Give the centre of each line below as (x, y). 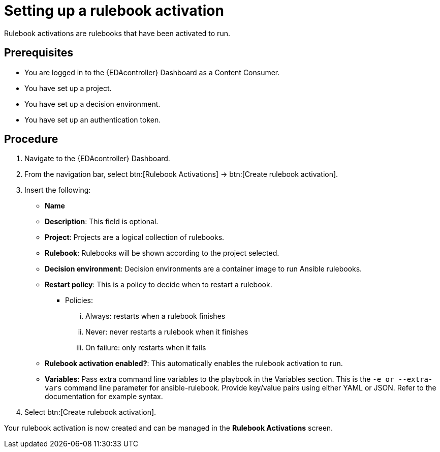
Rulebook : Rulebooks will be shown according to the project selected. (162, 253)
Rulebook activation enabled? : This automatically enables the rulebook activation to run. (194, 364)
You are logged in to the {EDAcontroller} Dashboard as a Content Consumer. (152, 72)
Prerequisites (39, 53)
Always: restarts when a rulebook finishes (155, 316)
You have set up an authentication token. (93, 119)
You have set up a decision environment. (92, 104)
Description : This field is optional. (102, 222)
